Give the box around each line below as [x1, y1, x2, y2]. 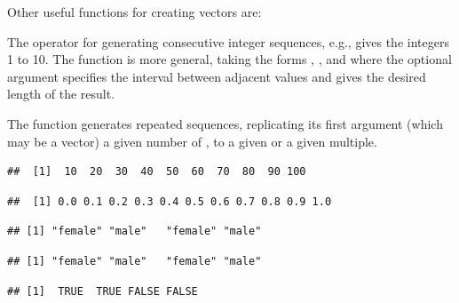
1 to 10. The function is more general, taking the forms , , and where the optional [7, 50, 452, 68]
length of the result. [7, 84, 115, 103]
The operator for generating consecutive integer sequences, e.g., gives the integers [7, 32, 449, 51]
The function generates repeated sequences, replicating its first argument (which [7, 114, 443, 132]
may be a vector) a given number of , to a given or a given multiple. [7, 132, 377, 150]
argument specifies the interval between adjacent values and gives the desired [7, 67, 426, 85]
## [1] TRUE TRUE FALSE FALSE [7, 284, 198, 298]
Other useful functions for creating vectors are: [7, 3, 262, 20]
